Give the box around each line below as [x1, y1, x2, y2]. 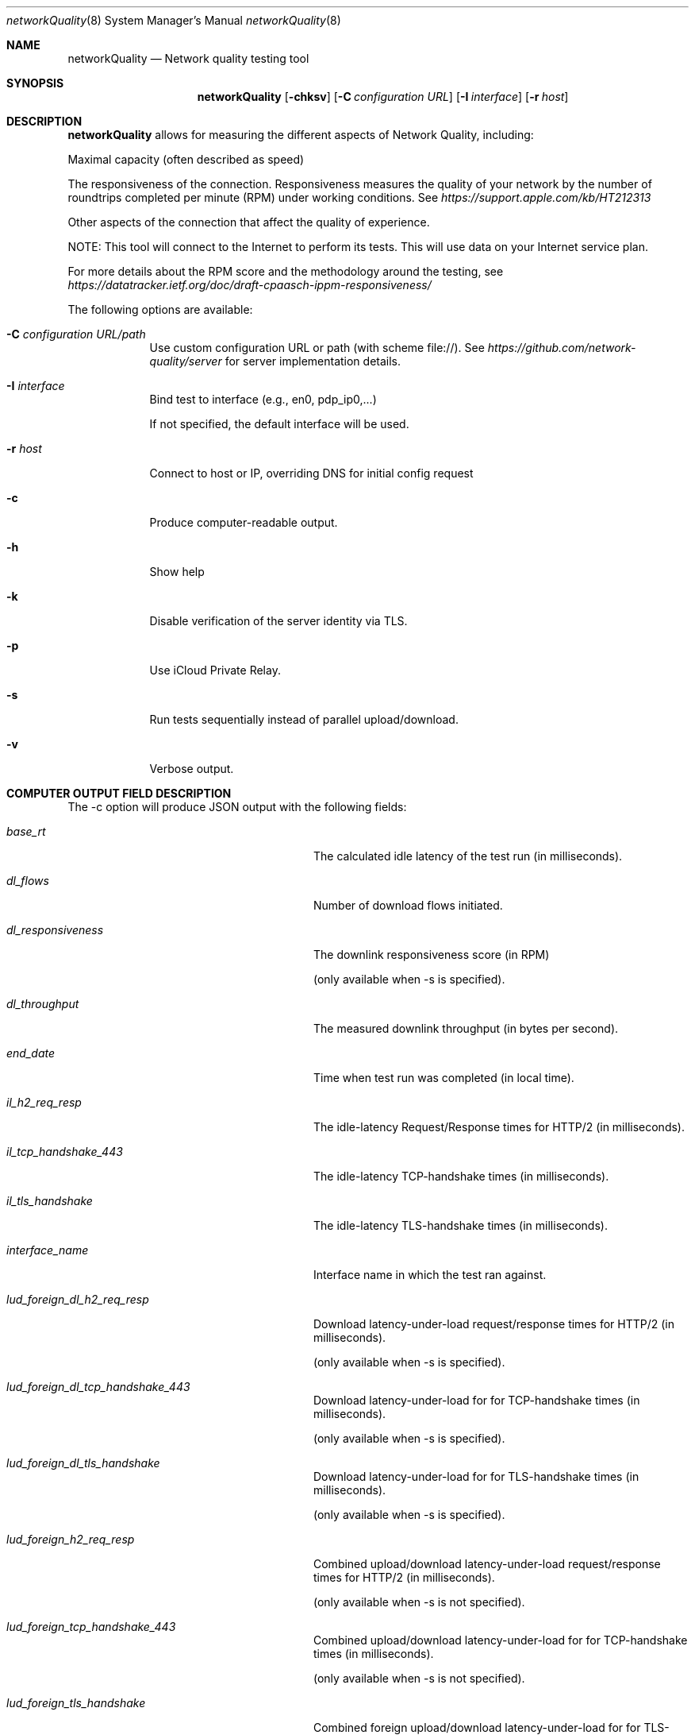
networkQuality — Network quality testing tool [67, 52, 309, 65]
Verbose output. [149, 762, 234, 775]
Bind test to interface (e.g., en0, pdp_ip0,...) [149, 392, 377, 406]
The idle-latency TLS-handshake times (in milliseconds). [313, 1219, 608, 1232]
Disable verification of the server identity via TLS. [149, 614, 408, 628]
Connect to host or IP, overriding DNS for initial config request [149, 466, 474, 480]
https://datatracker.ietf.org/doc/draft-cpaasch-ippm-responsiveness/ [67, 278, 432, 292]
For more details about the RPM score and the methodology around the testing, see [67, 265, 504, 278]
